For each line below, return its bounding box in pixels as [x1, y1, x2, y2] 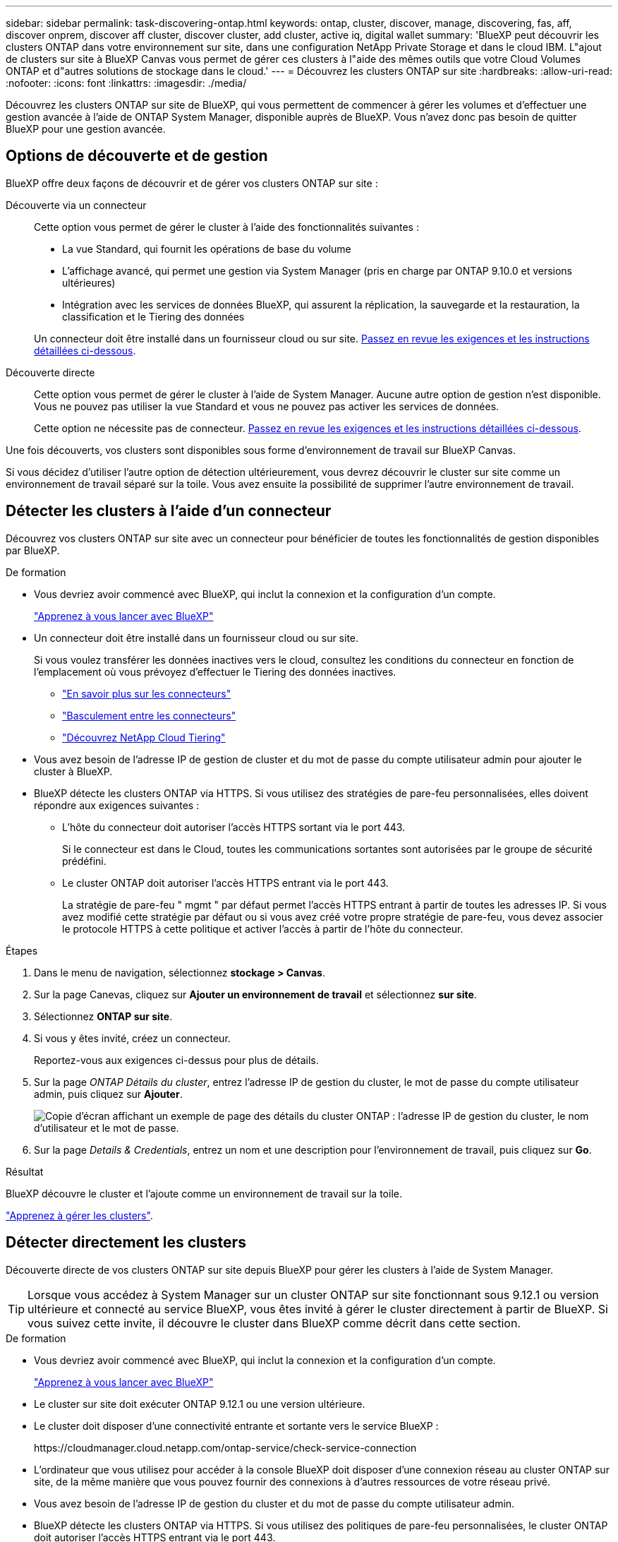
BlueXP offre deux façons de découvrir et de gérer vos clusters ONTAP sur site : [6, 177, 378, 189]
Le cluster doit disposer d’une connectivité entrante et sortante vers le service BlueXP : [34, 1419, 439, 1432]
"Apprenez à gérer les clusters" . [6, 1209, 153, 1221]
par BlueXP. [6, 544, 60, 556]
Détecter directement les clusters [6, 1233, 246, 1252]
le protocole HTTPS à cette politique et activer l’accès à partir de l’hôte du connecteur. [62, 922, 464, 935]
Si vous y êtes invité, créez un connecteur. [34, 1032, 231, 1044]
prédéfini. [62, 854, 107, 867]
